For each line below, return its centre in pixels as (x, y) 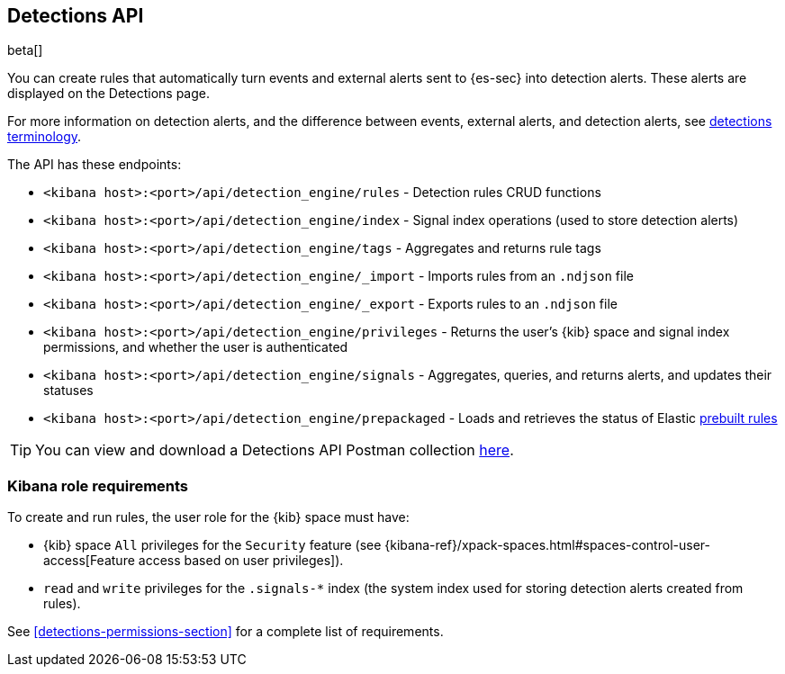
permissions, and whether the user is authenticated (196, 347)
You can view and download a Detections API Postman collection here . (275, 450)
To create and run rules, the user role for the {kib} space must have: (208, 517)
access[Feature (89, 561)
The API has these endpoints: (95, 165)
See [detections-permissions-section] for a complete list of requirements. (226, 632)
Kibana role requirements (98, 485)
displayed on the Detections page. (108, 94)
